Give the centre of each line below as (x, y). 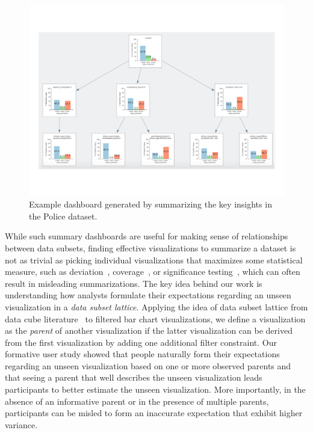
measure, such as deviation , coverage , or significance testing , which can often (153, 272)
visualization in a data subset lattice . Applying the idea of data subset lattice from (156, 306)
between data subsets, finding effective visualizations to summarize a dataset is (150, 247)
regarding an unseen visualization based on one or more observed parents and (148, 365)
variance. (21, 424)
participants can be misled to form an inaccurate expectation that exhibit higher (154, 413)
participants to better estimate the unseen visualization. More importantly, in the (155, 389)
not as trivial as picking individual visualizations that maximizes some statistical (154, 259)
